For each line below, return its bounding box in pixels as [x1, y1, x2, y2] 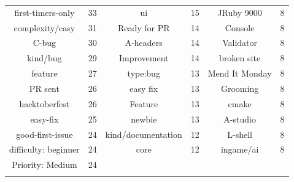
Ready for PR [117, 21, 170, 34]
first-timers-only [14, 6, 75, 18]
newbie [131, 112, 157, 125]
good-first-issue [16, 127, 73, 140]
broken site [219, 51, 261, 64]
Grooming [220, 82, 259, 94]
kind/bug [27, 51, 62, 64]
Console [225, 21, 255, 34]
